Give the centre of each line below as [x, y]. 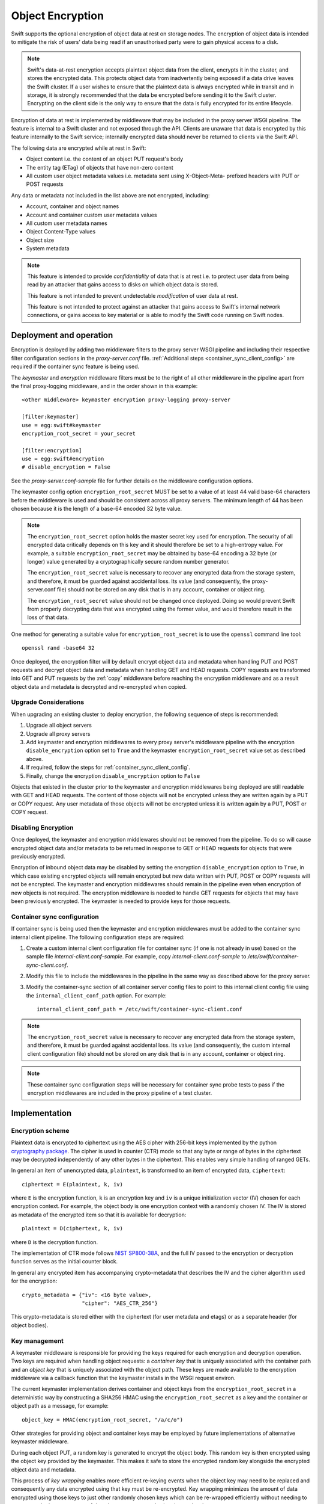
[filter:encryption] [52, 450]
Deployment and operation [62, 335]
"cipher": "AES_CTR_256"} [120, 1303]
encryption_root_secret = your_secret [79, 433]
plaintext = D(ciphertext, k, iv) [72, 1228]
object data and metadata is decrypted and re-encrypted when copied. [99, 686]
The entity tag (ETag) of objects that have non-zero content [100, 167]
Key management [37, 1340]
